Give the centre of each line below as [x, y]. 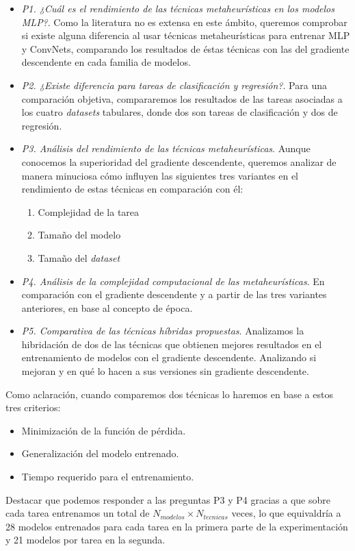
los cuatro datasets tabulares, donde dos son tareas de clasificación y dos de [180, 112]
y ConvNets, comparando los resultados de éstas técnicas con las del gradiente [185, 48]
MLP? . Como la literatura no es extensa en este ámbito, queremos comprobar [184, 22]
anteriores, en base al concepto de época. [107, 307]
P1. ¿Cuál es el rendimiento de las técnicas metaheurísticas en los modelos [178, 8]
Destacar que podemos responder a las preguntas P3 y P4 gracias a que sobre [168, 499]
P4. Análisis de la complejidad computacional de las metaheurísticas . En [173, 281]
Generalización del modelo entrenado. [100, 453]
